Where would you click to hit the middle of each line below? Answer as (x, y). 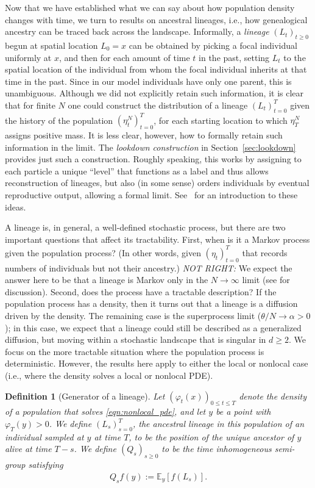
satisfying (46, 465)
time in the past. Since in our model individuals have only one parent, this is (148, 81)
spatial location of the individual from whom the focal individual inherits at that (156, 69)
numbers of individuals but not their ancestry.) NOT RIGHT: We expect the (149, 267)
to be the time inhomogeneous (217, 449)
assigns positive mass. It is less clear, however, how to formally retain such (144, 135)
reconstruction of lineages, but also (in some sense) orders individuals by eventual (157, 183)
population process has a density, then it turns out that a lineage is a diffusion (151, 303)
